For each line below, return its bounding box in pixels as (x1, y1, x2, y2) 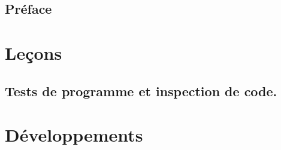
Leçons (5, 40, 62, 65)
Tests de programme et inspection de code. (5, 81, 277, 100)
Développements (5, 123, 143, 147)
